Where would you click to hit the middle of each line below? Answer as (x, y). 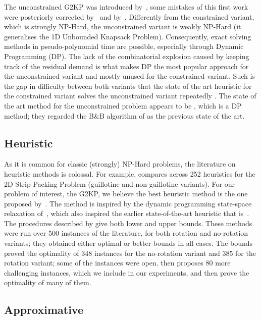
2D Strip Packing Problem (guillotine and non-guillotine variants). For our (119, 183)
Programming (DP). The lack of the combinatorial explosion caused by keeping (127, 56)
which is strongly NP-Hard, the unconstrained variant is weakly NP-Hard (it (123, 26)
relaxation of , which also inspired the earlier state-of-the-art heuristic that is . (127, 213)
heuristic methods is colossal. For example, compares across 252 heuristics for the (130, 173)
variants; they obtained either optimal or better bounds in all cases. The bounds (128, 243)
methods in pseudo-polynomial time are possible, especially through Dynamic (124, 46)
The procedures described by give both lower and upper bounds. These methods (128, 223)
